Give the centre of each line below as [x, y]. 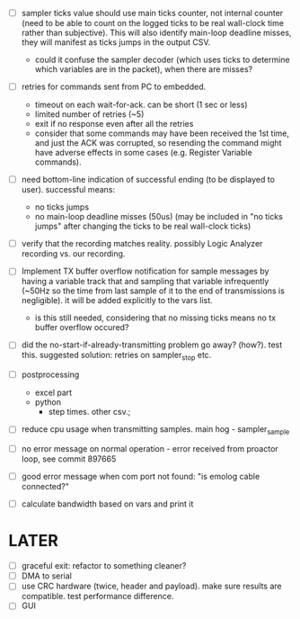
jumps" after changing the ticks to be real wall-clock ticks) [143, 226]
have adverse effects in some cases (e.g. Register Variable [143, 153]
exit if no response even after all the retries [114, 124]
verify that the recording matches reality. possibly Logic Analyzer [142, 244]
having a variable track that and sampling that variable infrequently [145, 282]
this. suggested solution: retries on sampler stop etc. [116, 356]
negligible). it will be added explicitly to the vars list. [117, 301]
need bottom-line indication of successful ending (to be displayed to [148, 180]
